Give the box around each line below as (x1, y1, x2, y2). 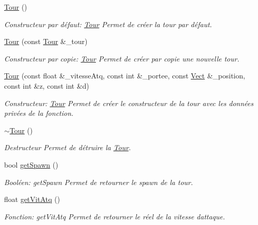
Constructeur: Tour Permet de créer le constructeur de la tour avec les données (4, 97, 254, 108)
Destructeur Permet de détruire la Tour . (4, 142, 131, 153)
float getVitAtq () (4, 194, 60, 204)
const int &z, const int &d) (4, 80, 89, 91)
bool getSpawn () (4, 159, 58, 170)
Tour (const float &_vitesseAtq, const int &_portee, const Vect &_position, (4, 70, 245, 81)
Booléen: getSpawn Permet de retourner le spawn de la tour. (4, 176, 193, 187)
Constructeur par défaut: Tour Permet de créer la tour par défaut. (4, 18, 212, 29)
